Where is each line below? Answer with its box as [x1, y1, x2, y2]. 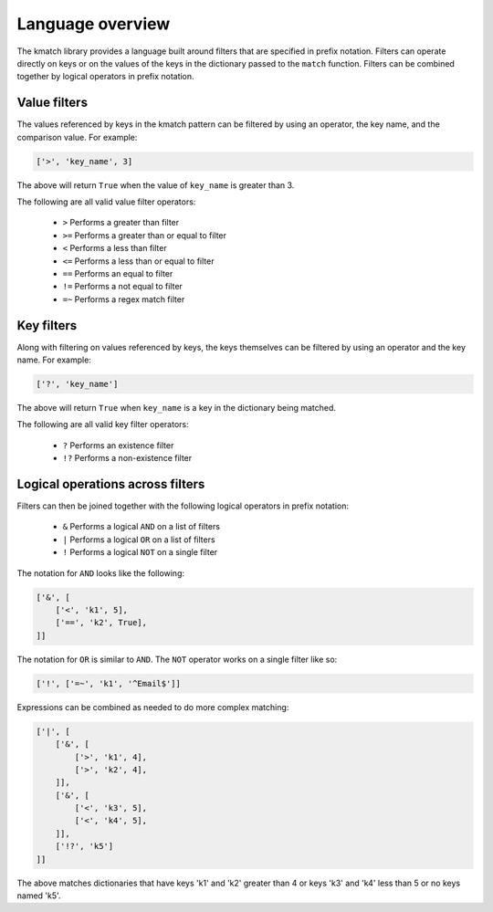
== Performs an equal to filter [62, 267, 173, 278]
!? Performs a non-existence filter [62, 453, 193, 464]
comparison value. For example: [16, 131, 138, 142]
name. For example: [16, 354, 91, 365]
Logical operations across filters [16, 476, 205, 492]
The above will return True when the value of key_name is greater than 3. [16, 179, 295, 191]
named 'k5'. [16, 890, 61, 901]
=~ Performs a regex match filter [62, 293, 185, 305]
